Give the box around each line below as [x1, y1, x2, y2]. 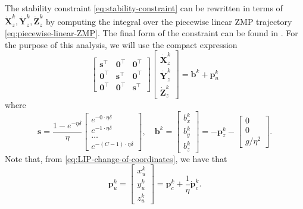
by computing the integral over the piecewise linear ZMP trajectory [45, 15, 292, 27]
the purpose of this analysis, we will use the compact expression [5, 38, 238, 50]
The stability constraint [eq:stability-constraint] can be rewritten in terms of [5, 2, 283, 14]
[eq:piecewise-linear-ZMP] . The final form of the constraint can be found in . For [5, 26, 298, 39]
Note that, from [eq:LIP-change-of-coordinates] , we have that [5, 152, 227, 164]
